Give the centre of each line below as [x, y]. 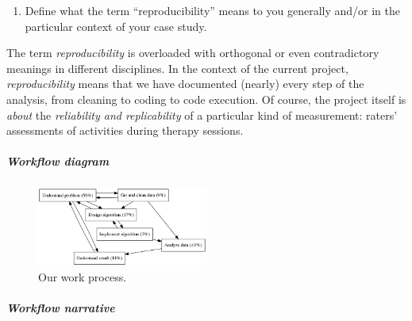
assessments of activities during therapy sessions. [125, 130]
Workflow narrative [61, 307]
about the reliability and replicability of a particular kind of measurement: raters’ [202, 115]
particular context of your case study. [116, 26]
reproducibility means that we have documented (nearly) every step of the [185, 84]
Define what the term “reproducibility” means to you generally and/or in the [213, 10]
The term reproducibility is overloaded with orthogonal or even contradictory [193, 53]
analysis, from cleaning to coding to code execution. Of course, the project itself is [206, 99]
